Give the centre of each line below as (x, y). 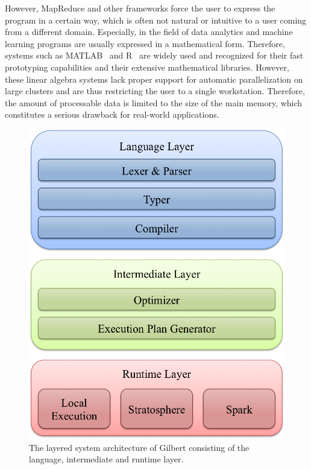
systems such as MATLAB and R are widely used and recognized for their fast (154, 55)
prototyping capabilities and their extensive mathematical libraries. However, (147, 67)
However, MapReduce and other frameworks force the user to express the (140, 8)
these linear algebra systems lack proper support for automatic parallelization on (154, 79)
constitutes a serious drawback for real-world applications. (112, 114)
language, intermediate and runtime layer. (106, 459)
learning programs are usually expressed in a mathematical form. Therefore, (145, 43)
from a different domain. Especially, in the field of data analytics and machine (149, 32)
